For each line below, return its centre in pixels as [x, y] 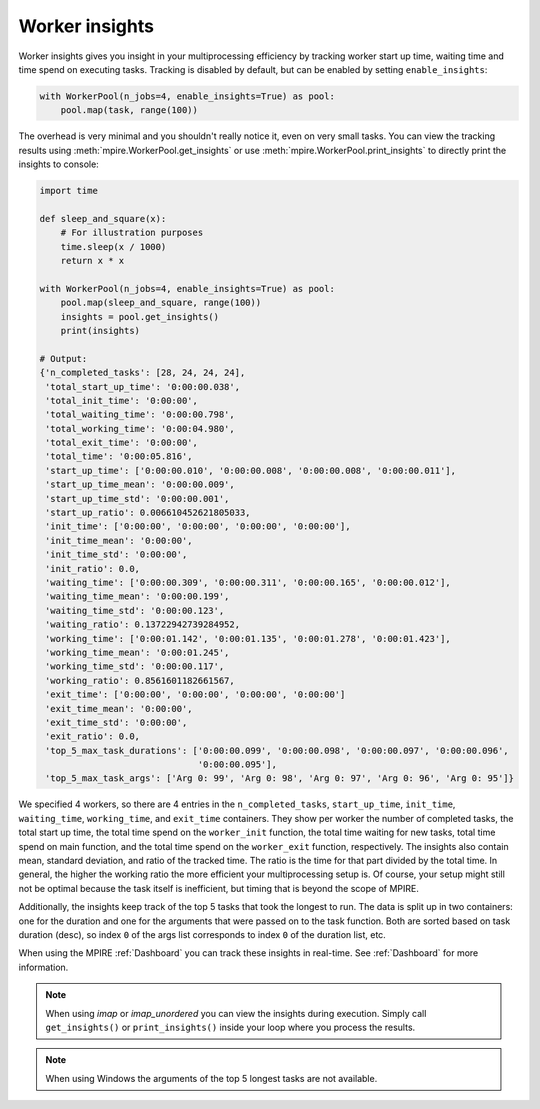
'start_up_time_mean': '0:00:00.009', [140, 484]
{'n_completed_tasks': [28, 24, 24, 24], [142, 373]
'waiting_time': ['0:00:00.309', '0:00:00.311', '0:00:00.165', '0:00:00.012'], [248, 582]
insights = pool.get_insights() [140, 316]
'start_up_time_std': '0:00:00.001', [137, 498]
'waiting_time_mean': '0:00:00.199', [137, 596]
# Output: [63, 358]
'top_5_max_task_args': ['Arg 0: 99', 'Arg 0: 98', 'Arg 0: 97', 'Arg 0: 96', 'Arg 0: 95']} [280, 778]
